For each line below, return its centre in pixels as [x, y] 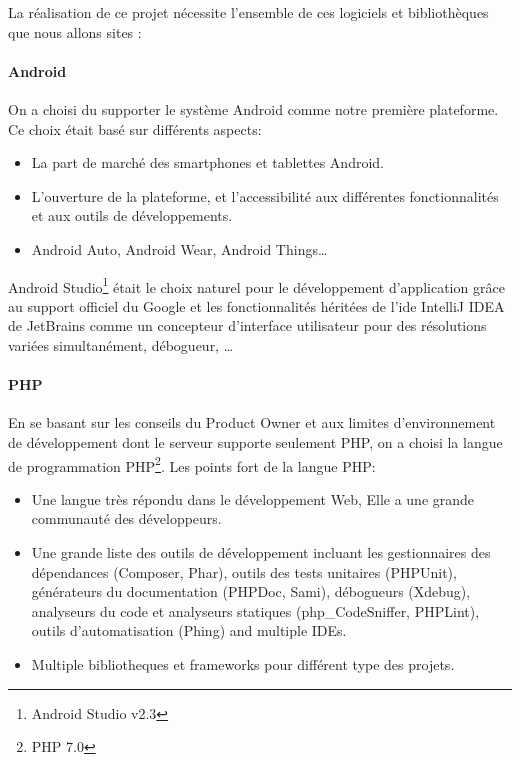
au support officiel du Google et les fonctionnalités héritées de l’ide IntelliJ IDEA [256, 305]
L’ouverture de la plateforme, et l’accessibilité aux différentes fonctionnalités [265, 195]
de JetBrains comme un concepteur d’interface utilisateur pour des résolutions [247, 325]
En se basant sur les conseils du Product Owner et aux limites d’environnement [252, 422]
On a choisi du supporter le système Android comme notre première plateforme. [253, 108]
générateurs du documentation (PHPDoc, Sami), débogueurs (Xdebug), [251, 591]
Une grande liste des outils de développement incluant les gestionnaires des [261, 552]
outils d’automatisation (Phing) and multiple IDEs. [189, 630]
